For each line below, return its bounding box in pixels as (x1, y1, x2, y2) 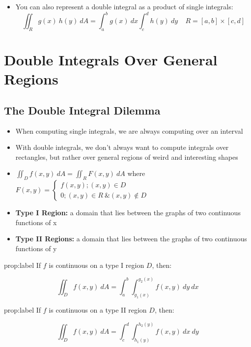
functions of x (15, 217, 57, 227)
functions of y (15, 243, 57, 254)
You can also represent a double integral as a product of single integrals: (15, 1, 233, 11)
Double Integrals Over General (4, 50, 218, 70)
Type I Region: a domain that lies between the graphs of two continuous (15, 207, 241, 218)
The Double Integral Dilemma (4, 102, 161, 117)
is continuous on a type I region (49, 260, 144, 270)
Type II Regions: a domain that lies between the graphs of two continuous (15, 233, 247, 244)
